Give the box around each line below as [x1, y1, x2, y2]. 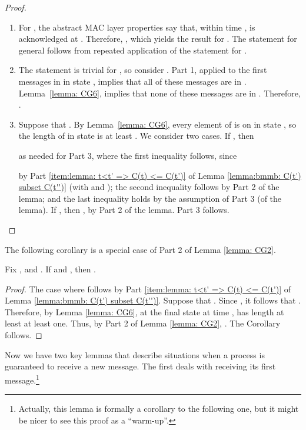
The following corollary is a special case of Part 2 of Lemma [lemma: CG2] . [5, 243, 276, 255]
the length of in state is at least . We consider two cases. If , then [18, 129, 254, 142]
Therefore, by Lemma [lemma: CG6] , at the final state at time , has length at [5, 305, 284, 318]
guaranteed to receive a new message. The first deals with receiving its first [5, 360, 276, 372]
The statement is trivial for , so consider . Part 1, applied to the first [18, 64, 267, 76]
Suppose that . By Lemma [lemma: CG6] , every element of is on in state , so [18, 118, 297, 130]
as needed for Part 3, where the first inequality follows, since [18, 149, 237, 161]
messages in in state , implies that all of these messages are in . [18, 75, 247, 87]
